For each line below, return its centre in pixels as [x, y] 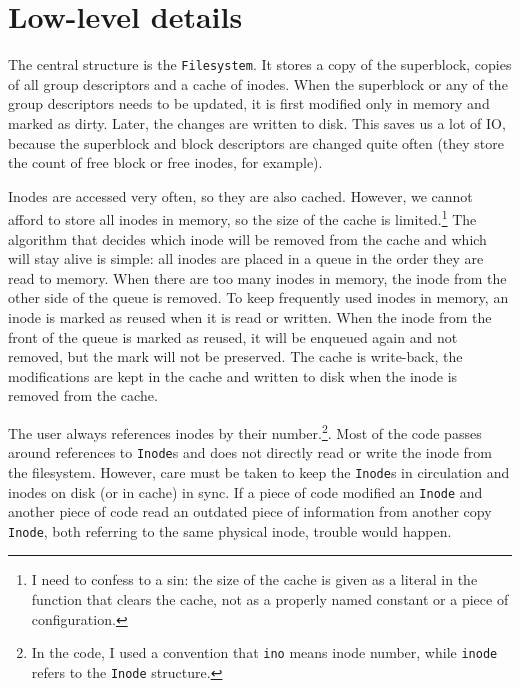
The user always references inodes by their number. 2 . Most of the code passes [245, 431]
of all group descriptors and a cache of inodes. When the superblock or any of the [258, 83]
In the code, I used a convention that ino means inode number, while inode [264, 652]
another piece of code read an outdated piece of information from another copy [250, 511]
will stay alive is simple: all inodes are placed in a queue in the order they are [246, 258]
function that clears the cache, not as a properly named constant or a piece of [270, 599]
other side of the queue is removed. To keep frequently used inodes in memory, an [258, 297]
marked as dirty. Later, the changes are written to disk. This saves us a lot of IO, [257, 122]
